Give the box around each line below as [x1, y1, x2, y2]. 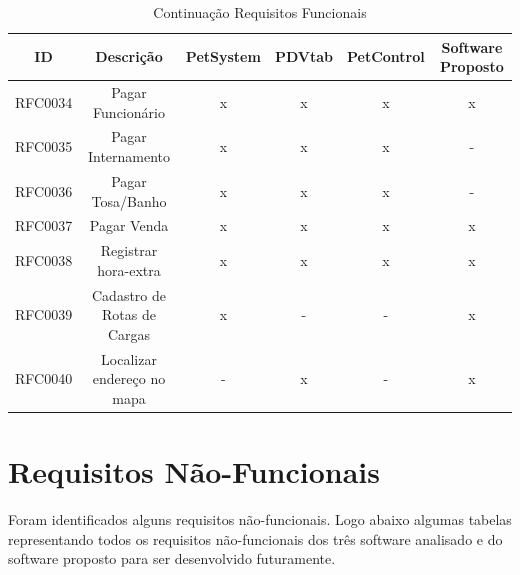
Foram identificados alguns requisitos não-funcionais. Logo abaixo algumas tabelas [8, 509, 512, 530]
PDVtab [274, 46, 333, 67]
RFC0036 [15, 180, 73, 201]
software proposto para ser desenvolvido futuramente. [8, 548, 336, 569]
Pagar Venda [89, 215, 169, 236]
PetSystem [185, 46, 261, 67]
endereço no [92, 368, 166, 389]
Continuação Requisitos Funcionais [153, 2, 367, 22]
